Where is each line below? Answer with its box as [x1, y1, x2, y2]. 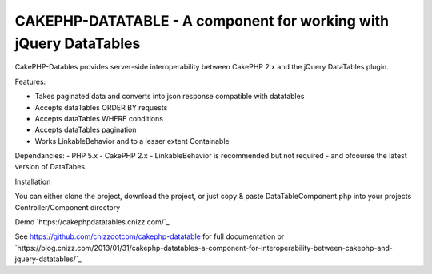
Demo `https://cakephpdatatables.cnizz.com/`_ [14, 217, 170, 227]
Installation [14, 177, 51, 186]
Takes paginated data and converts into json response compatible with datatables [34, 92, 305, 101]
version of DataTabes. [14, 162, 87, 172]
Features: [14, 77, 46, 86]
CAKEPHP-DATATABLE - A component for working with [14, 12, 390, 30]
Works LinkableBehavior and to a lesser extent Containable [34, 136, 230, 145]
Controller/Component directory [14, 202, 121, 212]
